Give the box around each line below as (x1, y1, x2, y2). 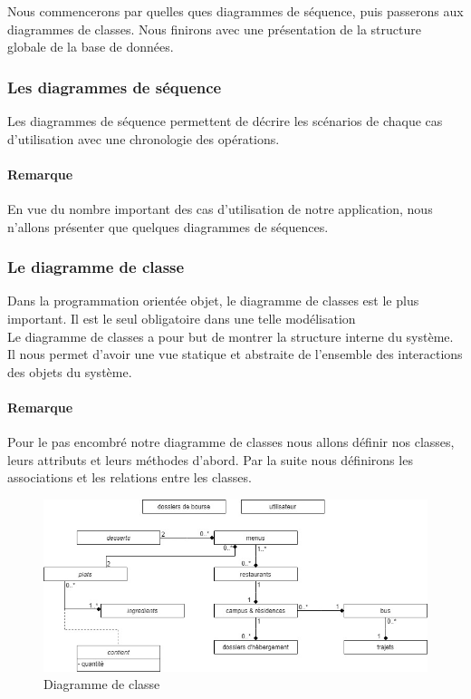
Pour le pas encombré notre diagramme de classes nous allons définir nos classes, (7, 432, 455, 451)
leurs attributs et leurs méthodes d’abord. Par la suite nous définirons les (7, 450, 413, 469)
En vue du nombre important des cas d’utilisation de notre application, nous (7, 199, 433, 218)
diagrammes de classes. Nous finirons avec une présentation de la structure (7, 19, 421, 38)
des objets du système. (7, 362, 132, 381)
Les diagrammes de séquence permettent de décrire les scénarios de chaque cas (7, 112, 443, 130)
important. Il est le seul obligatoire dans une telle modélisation (7, 308, 356, 327)
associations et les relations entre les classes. (7, 468, 252, 487)
